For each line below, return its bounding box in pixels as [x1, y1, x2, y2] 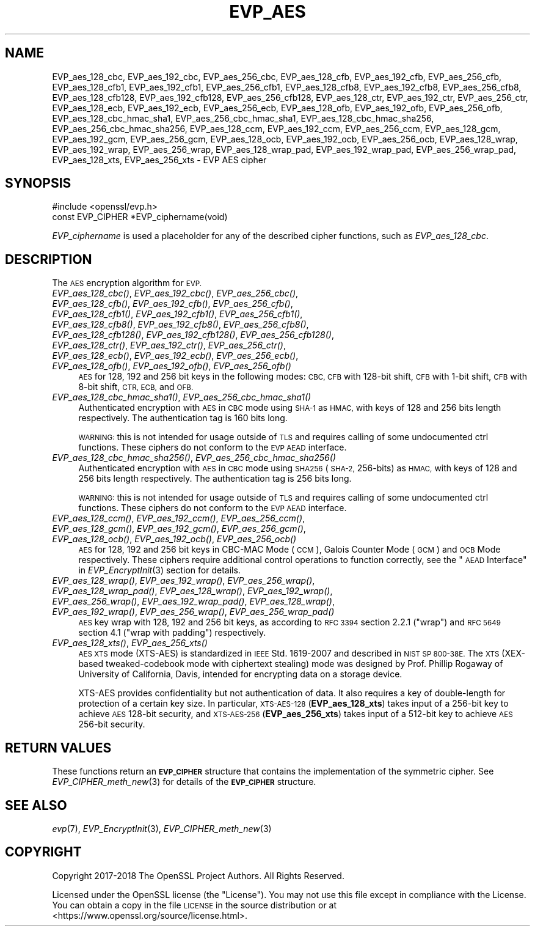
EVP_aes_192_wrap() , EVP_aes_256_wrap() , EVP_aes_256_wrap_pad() [52, 606, 335, 617]
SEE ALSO [5, 797, 67, 813]
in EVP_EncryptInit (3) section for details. [78, 565, 241, 576]
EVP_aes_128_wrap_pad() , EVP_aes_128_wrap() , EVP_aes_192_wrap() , [52, 586, 333, 597]
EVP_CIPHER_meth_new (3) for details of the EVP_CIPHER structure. [52, 776, 316, 787]
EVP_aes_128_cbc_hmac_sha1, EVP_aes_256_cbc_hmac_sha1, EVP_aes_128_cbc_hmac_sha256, [52, 112, 434, 123]
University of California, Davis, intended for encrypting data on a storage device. [78, 669, 402, 680]
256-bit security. [78, 719, 145, 730]
